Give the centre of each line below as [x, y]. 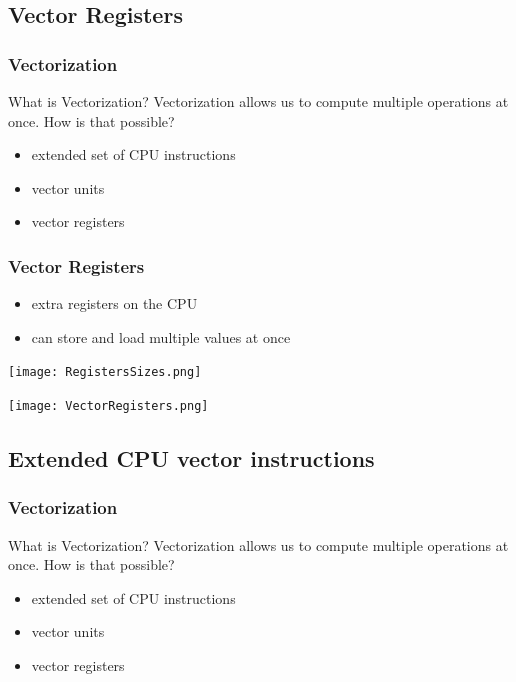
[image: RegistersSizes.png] [105, 372]
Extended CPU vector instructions [191, 458]
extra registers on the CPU [114, 303]
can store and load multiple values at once [161, 336]
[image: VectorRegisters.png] [108, 406]
